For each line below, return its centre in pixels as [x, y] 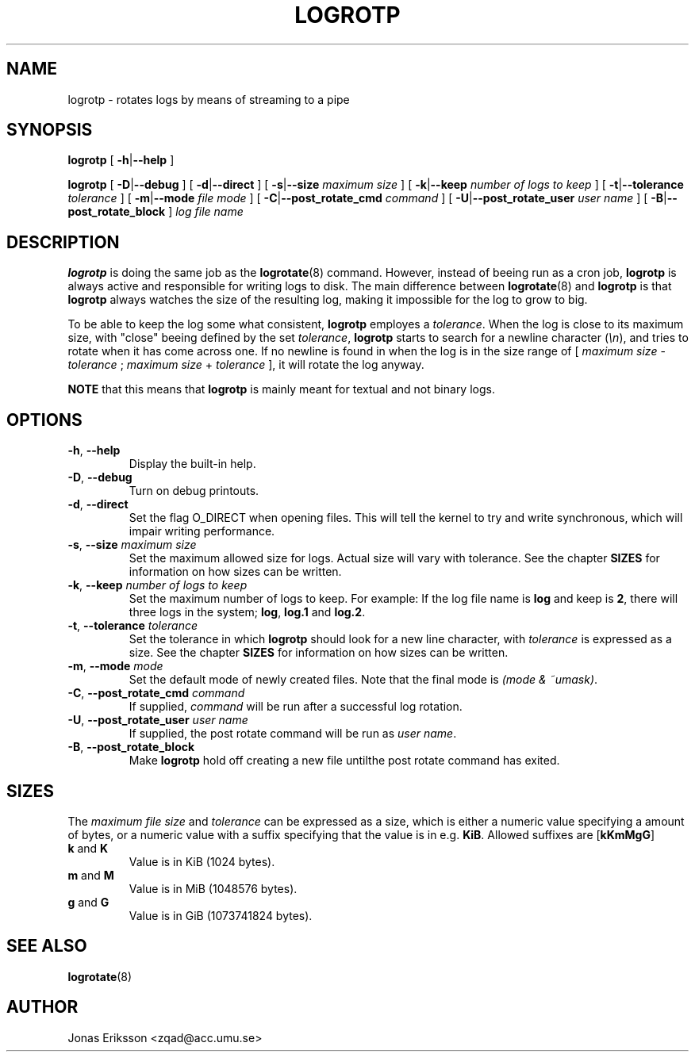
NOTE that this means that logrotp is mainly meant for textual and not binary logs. [281, 389]
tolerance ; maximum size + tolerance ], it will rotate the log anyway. [246, 365]
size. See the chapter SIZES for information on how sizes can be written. [319, 653]
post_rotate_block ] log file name [156, 212]
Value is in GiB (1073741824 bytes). [221, 915]
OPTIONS [44, 420]
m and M [91, 875]
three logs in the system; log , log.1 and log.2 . [247, 612]
